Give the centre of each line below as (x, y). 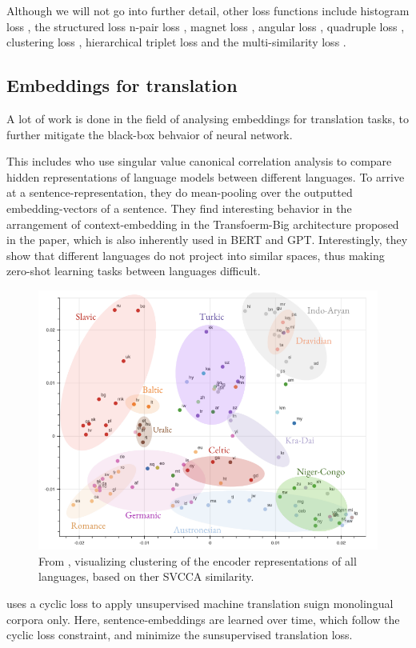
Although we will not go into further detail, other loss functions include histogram (208, 10)
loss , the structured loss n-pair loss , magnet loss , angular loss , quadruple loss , (206, 26)
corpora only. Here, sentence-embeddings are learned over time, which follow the (203, 619)
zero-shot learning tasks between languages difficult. (134, 271)
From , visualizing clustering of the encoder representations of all (198, 560)
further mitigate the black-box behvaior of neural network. (150, 134)
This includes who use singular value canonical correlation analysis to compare (199, 161)
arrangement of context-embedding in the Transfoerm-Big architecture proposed (203, 224)
